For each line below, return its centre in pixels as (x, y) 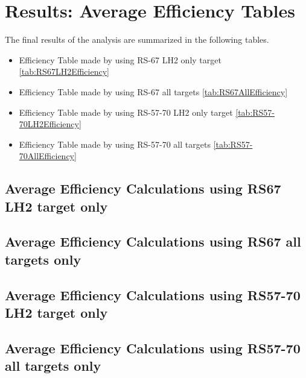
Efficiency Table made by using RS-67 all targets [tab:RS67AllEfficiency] (153, 91)
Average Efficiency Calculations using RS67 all (153, 241)
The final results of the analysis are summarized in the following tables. (137, 39)
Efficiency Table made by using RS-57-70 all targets (115, 144)
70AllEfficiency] (48, 156)
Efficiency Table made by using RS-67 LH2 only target (120, 59)
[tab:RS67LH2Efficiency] (64, 71)
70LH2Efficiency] (50, 124)
